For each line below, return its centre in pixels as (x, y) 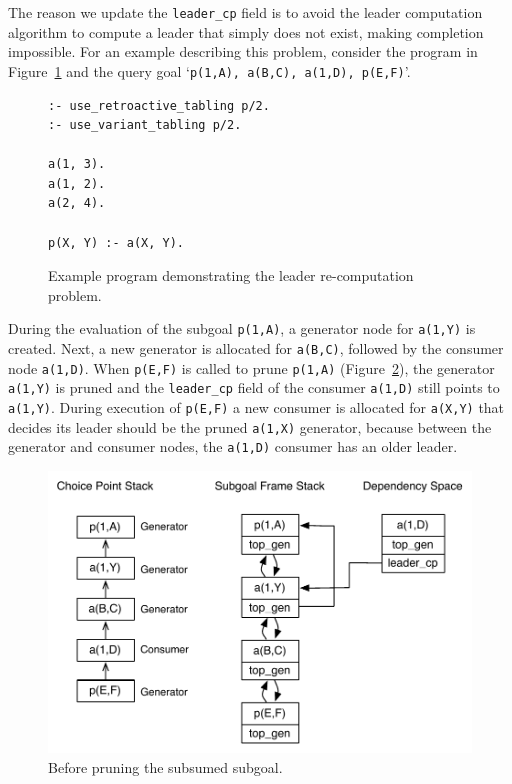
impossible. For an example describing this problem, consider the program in (243, 51)
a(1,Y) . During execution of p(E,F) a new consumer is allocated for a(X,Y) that (256, 407)
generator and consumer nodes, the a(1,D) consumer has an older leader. (233, 446)
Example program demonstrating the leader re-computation (231, 275)
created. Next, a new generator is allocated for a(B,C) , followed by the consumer (256, 348)
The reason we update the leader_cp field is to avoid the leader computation (245, 12)
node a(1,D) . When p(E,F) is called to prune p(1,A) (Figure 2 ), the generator (251, 367)
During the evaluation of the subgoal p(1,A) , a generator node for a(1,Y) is (242, 328)
